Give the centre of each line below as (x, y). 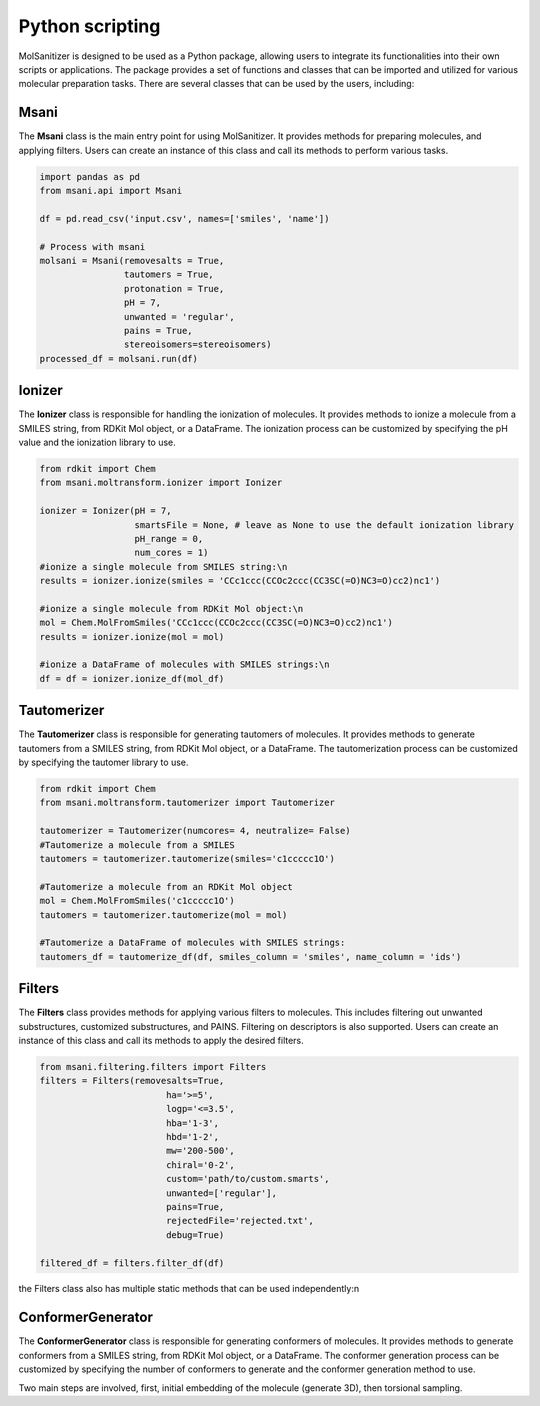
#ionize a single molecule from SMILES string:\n (163, 566)
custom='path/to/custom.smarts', (247, 1179)
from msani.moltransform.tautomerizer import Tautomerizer (187, 803)
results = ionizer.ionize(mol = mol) (132, 636)
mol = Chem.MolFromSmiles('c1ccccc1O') (137, 901)
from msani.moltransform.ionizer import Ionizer (161, 483)
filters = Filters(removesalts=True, (132, 1081)
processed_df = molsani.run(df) (119, 358)
